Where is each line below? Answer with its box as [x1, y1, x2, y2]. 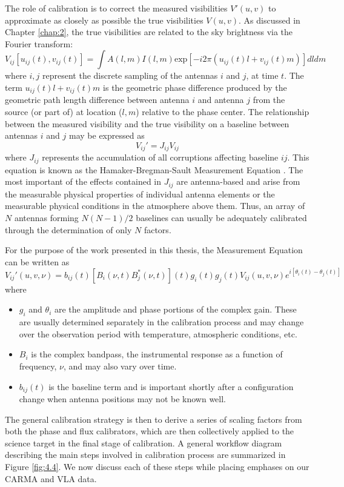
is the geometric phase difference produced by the [103, 81, 287, 93]
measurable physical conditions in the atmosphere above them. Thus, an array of [5, 199, 305, 212]
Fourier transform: [5, 37, 73, 50]
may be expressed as [69, 129, 145, 142]
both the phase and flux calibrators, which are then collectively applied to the [5, 425, 294, 437]
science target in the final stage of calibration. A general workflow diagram [5, 436, 282, 449]
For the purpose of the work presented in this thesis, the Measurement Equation [5, 243, 303, 256]
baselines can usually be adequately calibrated [136, 211, 307, 224]
